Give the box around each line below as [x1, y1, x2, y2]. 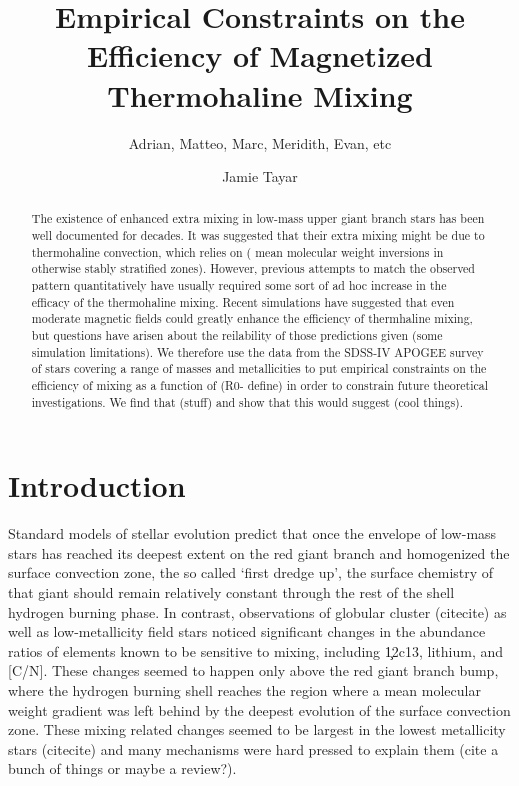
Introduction [8, 465, 186, 506]
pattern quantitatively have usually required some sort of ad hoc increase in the [31, 277, 447, 294]
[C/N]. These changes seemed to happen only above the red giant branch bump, [8, 660, 499, 681]
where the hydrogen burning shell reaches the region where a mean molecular [8, 680, 481, 701]
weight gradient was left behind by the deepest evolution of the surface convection [8, 699, 511, 720]
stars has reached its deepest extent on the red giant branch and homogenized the [8, 542, 510, 563]
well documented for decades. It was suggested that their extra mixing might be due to [31, 227, 485, 244]
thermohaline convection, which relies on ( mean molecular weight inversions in [31, 243, 444, 260]
